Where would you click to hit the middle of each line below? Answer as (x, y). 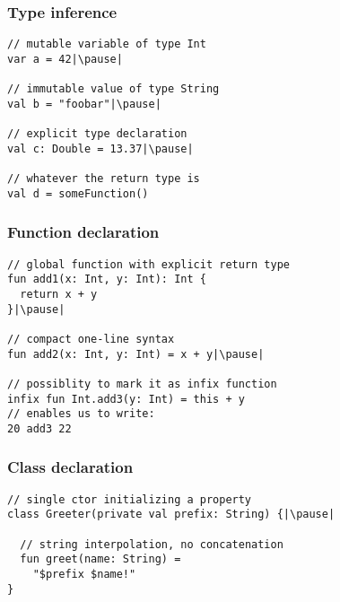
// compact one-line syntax (91, 339)
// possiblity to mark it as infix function (142, 384)
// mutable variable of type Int (107, 44)
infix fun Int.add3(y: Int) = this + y (126, 399)
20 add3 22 (39, 428)
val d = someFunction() (78, 193)
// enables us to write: (81, 414)
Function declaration (83, 232)
